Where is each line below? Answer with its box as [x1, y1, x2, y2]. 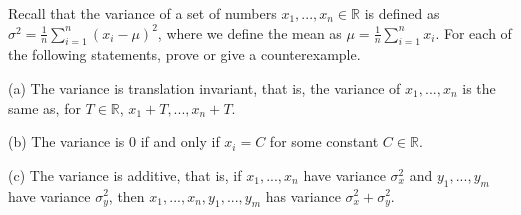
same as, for [8, 97, 81, 118]
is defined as [364, 3, 440, 23]
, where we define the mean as [157, 22, 342, 43]
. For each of [435, 22, 512, 43]
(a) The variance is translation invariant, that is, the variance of [8, 77, 401, 98]
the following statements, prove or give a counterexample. [8, 44, 361, 65]
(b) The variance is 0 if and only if [8, 131, 220, 152]
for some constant [269, 131, 379, 152]
